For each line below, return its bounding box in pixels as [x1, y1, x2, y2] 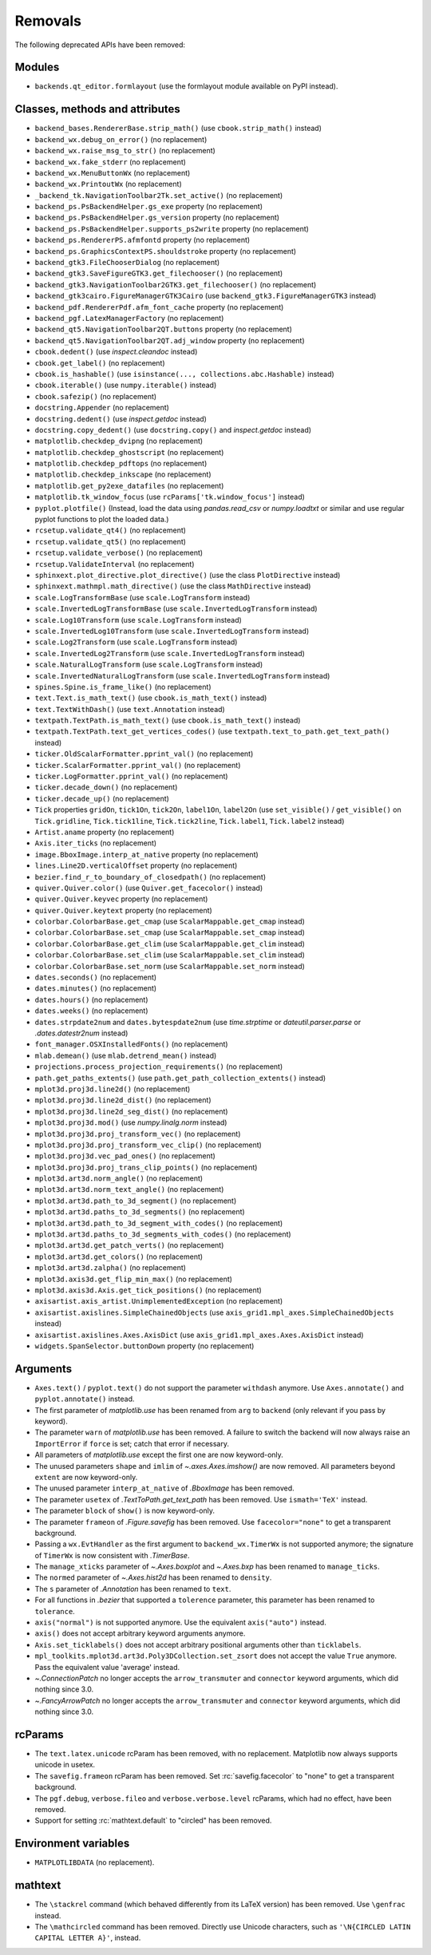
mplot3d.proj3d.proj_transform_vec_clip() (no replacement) [34, 1140, 263, 1150]
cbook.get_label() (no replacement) [34, 358, 165, 367]
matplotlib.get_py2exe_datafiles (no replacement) [34, 481, 224, 490]
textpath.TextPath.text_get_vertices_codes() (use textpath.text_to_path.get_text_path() [34, 726, 390, 736]
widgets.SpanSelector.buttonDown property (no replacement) [34, 1341, 255, 1351]
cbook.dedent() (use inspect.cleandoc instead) [34, 347, 198, 357]
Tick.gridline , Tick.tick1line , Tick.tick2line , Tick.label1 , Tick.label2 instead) [34, 816, 345, 825]
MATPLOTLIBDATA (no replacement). [34, 1858, 155, 1867]
